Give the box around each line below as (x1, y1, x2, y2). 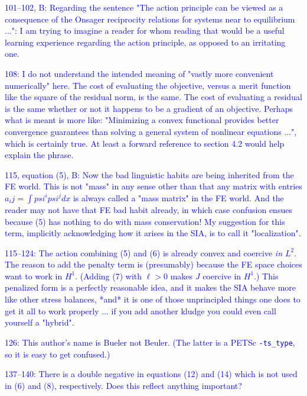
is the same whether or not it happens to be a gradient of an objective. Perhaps (5, 102, 293, 114)
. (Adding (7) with (75, 269, 142, 282)
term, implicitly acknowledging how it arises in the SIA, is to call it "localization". (5, 227, 301, 239)
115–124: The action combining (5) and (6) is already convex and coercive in (5, 246, 283, 259)
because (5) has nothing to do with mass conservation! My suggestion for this (5, 215, 285, 227)
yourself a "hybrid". (5, 316, 74, 329)
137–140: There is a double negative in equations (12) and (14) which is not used (5, 368, 298, 380)
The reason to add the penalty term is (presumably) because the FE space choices (5, 258, 302, 271)
